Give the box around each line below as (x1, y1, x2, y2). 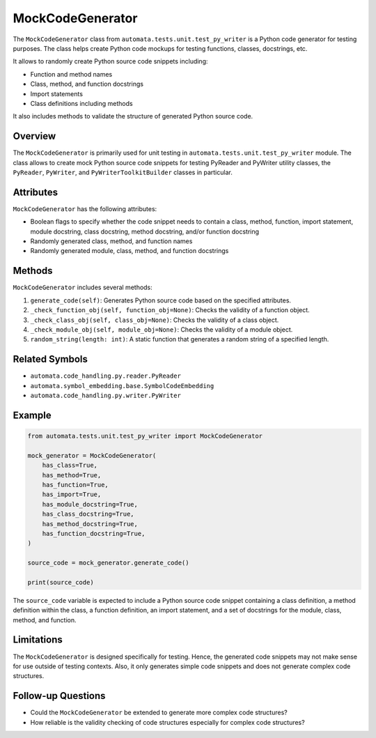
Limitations (13, 634, 63, 646)
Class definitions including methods (30, 99, 133, 107)
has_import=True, (42, 491, 102, 498)
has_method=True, (42, 471, 102, 479)
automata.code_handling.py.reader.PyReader (30, 372, 181, 380)
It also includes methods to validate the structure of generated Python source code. (13, 112, 253, 121)
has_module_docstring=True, (42, 500, 139, 508)
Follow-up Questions (13, 690, 106, 702)
